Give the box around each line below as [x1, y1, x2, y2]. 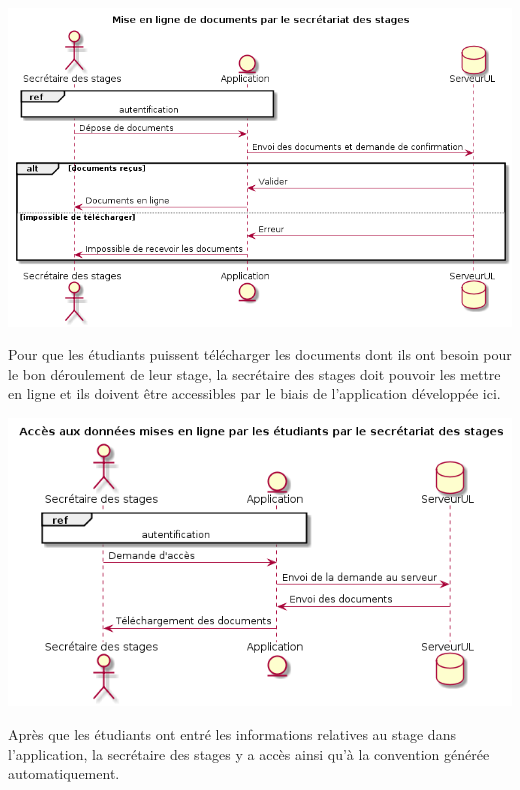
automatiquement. [8, 763, 120, 784]
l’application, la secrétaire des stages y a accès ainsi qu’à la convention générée [8, 743, 490, 764]
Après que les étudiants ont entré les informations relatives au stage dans [8, 723, 456, 744]
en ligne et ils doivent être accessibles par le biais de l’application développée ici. [8, 383, 501, 404]
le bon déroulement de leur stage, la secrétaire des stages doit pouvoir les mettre [8, 363, 501, 384]
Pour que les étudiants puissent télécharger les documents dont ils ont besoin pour [8, 344, 512, 365]
